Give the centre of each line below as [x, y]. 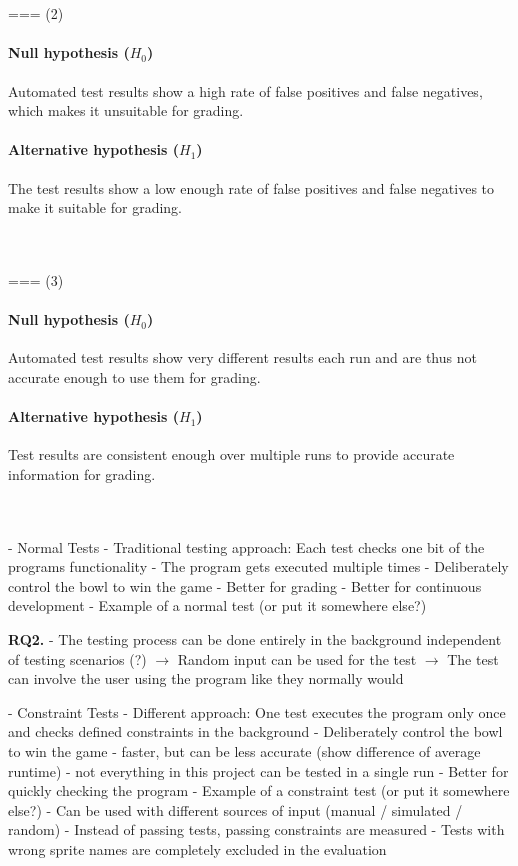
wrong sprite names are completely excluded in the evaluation [197, 849]
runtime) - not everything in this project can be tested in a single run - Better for [258, 770]
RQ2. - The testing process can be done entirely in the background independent [255, 639]
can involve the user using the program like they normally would [206, 678]
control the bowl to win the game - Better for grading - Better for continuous [245, 585]
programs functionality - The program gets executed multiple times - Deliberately [258, 566]
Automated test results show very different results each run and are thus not [242, 357]
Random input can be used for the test [297, 658]
